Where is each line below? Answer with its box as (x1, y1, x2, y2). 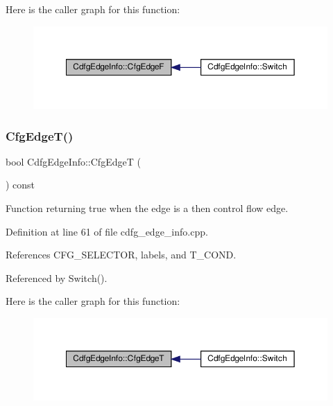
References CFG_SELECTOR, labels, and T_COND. (6, 247, 237, 262)
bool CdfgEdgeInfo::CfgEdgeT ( (6, 154, 141, 168)
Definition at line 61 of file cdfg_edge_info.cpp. (6, 224, 208, 238)
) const (6, 177, 35, 192)
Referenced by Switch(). (6, 270, 108, 285)
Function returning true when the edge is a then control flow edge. (6, 201, 289, 215)
